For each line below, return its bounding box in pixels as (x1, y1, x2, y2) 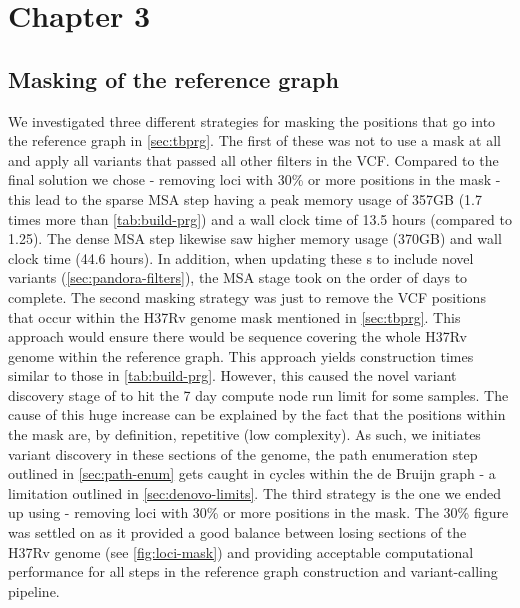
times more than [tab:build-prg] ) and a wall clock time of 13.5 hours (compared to (8, 208, 512, 229)
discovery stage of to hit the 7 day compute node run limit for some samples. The (8, 384, 509, 405)
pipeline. (8, 580, 60, 601)
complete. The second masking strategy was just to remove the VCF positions (8, 286, 486, 307)
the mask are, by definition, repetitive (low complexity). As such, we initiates (8, 424, 481, 445)
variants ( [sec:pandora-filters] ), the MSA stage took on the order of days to (8, 267, 468, 288)
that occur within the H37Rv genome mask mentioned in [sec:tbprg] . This (8, 306, 461, 327)
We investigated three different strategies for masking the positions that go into (8, 110, 496, 131)
